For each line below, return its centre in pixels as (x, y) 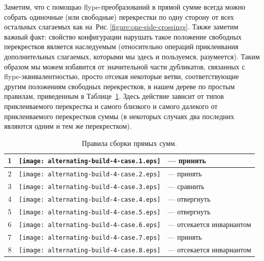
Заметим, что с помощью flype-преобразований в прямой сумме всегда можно (125, 7)
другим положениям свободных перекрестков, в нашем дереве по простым (120, 86)
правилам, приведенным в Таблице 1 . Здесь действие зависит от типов (114, 96)
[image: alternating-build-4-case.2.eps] (90, 175)
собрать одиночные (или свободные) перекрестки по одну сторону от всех (119, 16)
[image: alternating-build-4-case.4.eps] (90, 200)
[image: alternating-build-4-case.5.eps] (90, 212)
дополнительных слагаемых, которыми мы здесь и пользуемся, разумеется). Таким (132, 56)
